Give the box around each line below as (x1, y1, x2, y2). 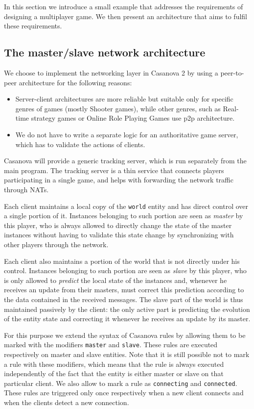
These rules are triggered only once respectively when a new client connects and (4, 387, 244, 398)
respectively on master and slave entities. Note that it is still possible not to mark (4, 349, 250, 359)
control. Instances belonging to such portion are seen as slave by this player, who (4, 265, 247, 276)
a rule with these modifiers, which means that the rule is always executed (4, 358, 224, 369)
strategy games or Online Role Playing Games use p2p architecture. (31, 113, 235, 123)
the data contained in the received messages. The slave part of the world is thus (4, 294, 243, 304)
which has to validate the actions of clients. (15, 139, 145, 149)
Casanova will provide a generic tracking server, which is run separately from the (4, 155, 247, 166)
